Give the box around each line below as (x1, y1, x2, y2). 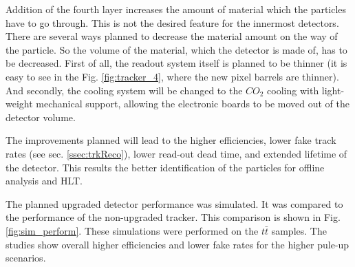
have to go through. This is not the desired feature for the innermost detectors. (6, 15, 339, 30)
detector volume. (6, 109, 76, 124)
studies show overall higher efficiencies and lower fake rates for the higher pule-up (6, 237, 349, 251)
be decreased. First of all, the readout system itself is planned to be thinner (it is (6, 56, 347, 70)
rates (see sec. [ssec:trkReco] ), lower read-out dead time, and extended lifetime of (6, 146, 347, 160)
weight (6, 96, 33, 111)
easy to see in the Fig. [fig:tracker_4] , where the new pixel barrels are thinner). (6, 69, 339, 83)
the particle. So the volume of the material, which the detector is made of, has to (6, 42, 347, 56)
